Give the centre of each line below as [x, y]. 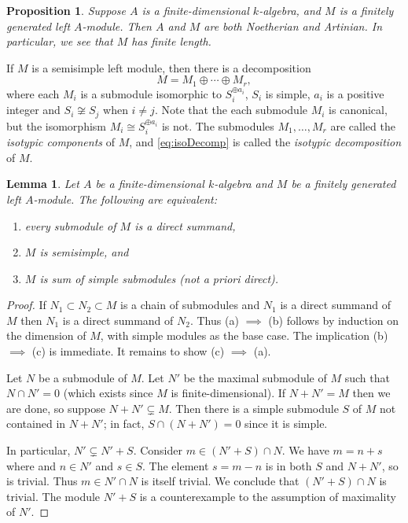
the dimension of [46, 335]
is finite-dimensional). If [228, 393]
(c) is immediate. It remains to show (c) [128, 351]
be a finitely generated [344, 184]
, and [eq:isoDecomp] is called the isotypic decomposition [265, 142]
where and [31, 465]
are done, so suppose [56, 408]
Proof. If [26, 305]
